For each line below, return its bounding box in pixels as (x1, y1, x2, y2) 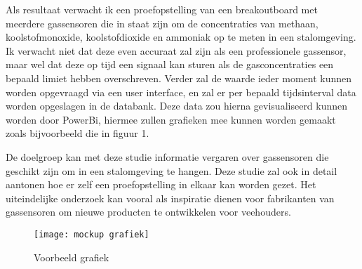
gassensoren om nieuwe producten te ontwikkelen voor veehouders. (6, 204, 291, 219)
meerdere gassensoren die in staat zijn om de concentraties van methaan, (6, 15, 319, 30)
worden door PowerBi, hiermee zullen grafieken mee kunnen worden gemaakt (6, 112, 336, 126)
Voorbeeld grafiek (34, 249, 109, 264)
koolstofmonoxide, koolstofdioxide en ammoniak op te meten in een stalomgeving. (6, 29, 356, 44)
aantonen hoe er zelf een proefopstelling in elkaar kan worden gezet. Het (6, 177, 316, 192)
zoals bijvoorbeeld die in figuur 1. (6, 126, 149, 140)
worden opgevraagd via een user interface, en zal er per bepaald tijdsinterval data (6, 84, 356, 99)
